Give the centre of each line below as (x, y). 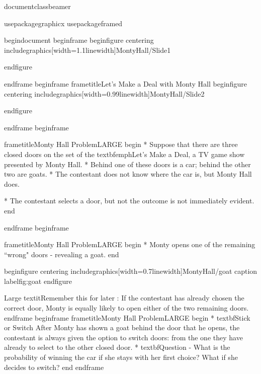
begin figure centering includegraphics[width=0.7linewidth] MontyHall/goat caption (131, 271)
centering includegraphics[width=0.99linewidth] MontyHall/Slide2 (104, 93)
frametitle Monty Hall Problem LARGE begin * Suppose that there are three (121, 144)
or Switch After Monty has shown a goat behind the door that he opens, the (122, 327)
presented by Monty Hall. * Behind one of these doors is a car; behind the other (127, 164)
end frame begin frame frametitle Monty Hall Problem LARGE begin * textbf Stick (127, 317)
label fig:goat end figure (38, 281)
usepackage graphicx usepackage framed (63, 23)
